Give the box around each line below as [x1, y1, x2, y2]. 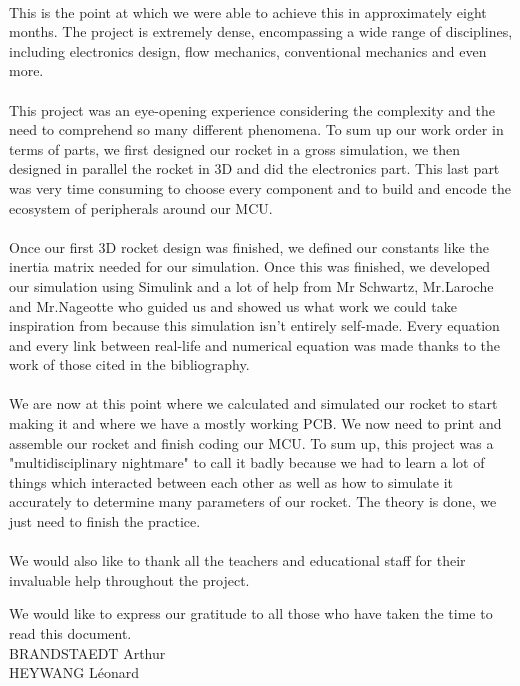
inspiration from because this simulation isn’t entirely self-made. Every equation [9, 315, 500, 336]
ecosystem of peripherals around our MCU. [9, 197, 273, 218]
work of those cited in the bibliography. [9, 354, 250, 375]
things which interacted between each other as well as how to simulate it [9, 471, 454, 492]
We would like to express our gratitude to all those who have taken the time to [9, 603, 493, 624]
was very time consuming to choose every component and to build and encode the [9, 177, 511, 198]
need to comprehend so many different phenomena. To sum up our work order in [9, 119, 504, 140]
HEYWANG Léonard [9, 662, 140, 683]
